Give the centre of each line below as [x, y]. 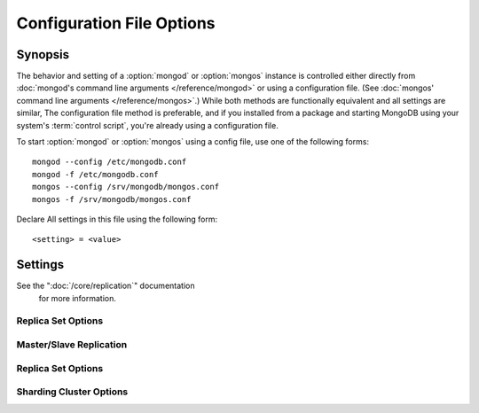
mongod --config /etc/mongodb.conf [110, 162]
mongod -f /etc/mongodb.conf [95, 174]
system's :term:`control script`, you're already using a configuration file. [147, 125]
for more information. [78, 298]
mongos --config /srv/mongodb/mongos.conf [126, 187]
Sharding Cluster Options [72, 392]
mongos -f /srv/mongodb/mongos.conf [112, 199]
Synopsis [43, 55]
